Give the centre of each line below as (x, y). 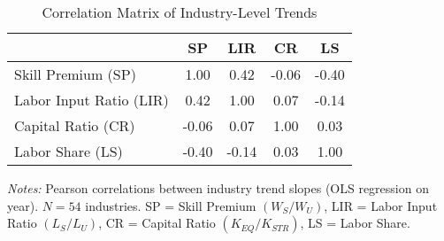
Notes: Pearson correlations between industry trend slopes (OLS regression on (218, 188)
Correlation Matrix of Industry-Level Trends (180, 12)
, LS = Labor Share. (355, 223)
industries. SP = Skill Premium (171, 205)
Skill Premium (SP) (75, 74)
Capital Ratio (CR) (75, 125)
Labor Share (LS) (69, 151)
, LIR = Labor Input (381, 205)
